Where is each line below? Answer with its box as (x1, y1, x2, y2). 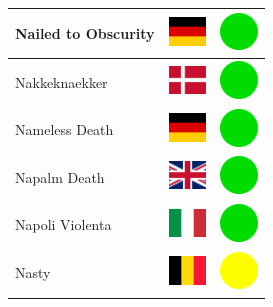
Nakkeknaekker (15, 71, 108, 92)
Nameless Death (15, 119, 114, 140)
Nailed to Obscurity (15, 22, 155, 43)
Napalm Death (15, 166, 105, 187)
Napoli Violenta (15, 214, 112, 235)
